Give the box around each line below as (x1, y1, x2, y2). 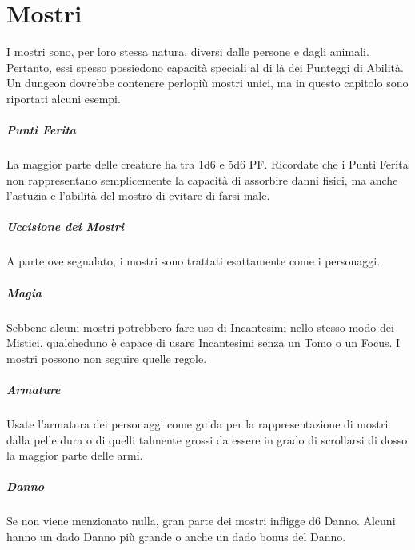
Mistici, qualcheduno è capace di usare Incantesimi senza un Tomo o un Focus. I (6, 334, 401, 351)
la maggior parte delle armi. (6, 447, 143, 464)
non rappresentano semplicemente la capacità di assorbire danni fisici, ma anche (6, 171, 398, 188)
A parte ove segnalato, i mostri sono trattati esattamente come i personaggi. (6, 253, 381, 269)
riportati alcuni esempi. (6, 90, 121, 106)
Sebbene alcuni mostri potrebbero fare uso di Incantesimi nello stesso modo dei (6, 318, 394, 335)
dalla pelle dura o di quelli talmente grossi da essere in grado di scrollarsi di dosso (6, 431, 408, 448)
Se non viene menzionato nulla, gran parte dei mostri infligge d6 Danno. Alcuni (6, 512, 396, 529)
